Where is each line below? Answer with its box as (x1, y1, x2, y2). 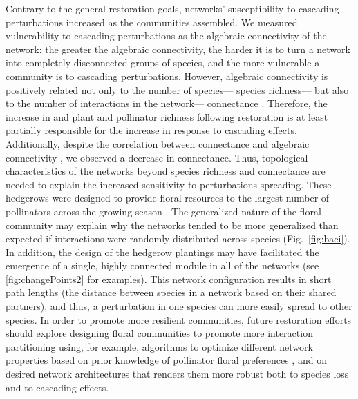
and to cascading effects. (6, 380, 109, 394)
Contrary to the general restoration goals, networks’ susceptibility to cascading (6, 1, 339, 15)
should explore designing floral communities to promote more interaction (6, 326, 313, 340)
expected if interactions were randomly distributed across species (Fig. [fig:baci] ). (6, 231, 350, 246)
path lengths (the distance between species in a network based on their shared (6, 285, 337, 300)
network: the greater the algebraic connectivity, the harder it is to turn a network (6, 41, 350, 56)
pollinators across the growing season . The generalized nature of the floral (6, 204, 321, 218)
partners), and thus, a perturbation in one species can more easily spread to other (6, 299, 352, 313)
